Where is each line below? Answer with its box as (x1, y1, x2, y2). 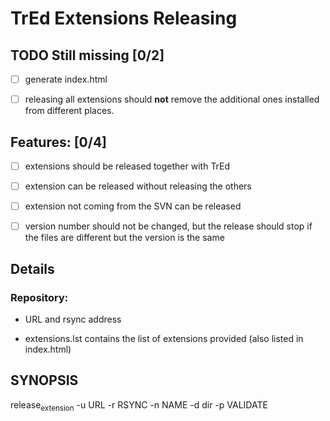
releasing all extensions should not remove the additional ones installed (24, 93, 320, 106)
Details (10, 260, 55, 277)
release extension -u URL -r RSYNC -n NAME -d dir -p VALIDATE (10, 398, 268, 413)
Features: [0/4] (10, 133, 108, 151)
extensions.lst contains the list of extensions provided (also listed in (24, 332, 304, 344)
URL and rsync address (24, 313, 122, 325)
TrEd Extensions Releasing (10, 7, 238, 30)
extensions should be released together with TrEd (24, 160, 231, 172)
